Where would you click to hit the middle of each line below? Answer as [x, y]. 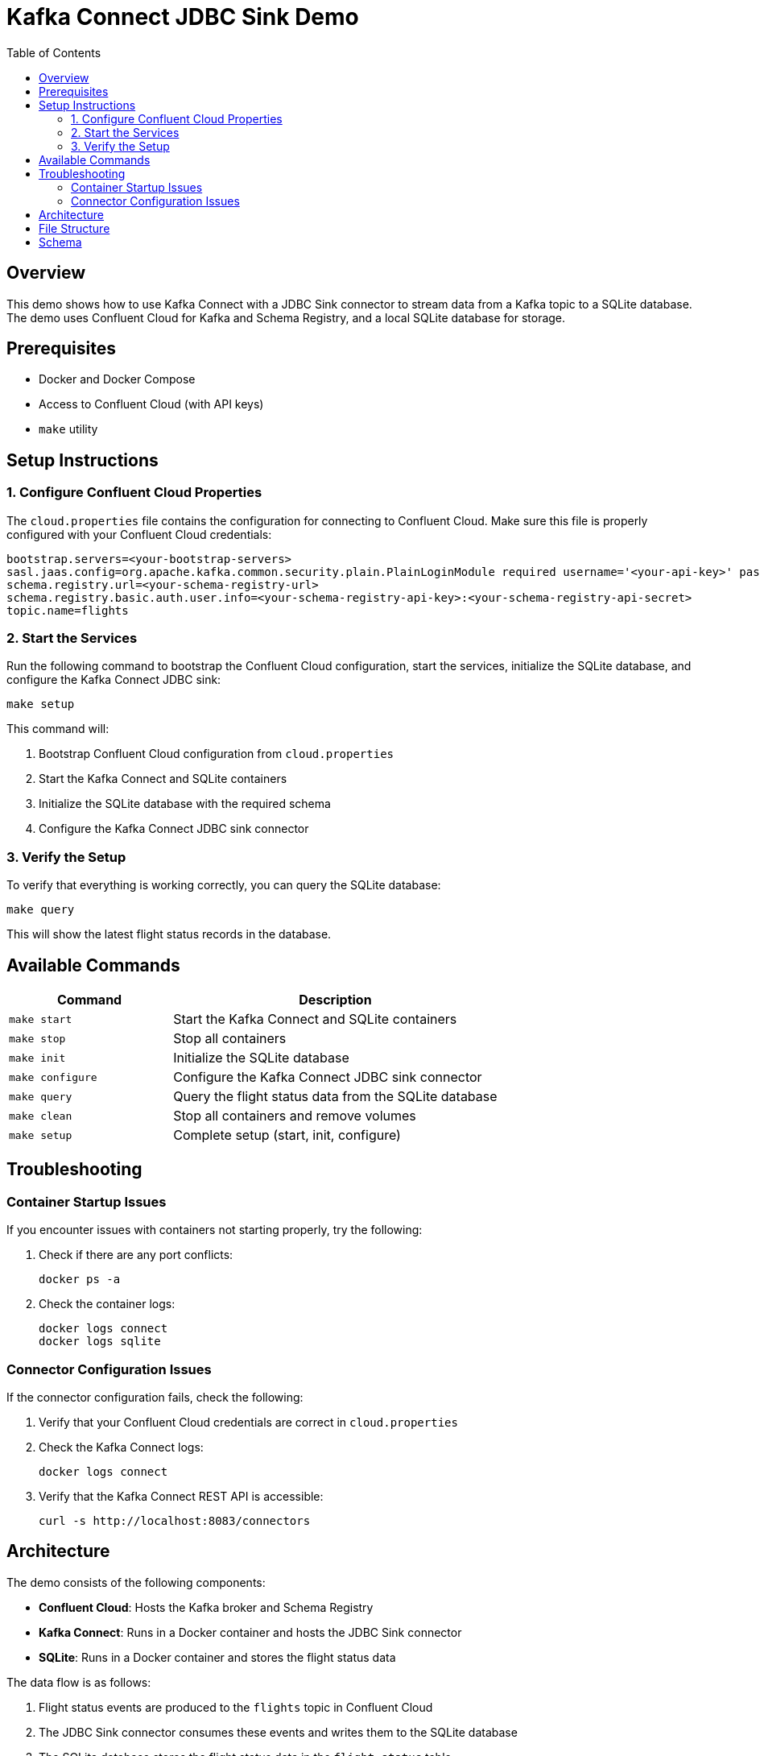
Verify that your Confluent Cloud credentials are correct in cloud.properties [248, 1422]
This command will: [58, 729]
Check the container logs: [107, 1304]
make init [37, 1058]
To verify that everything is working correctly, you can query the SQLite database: [224, 885]
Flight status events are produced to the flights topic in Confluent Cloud [236, 1707]
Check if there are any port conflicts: [136, 1255]
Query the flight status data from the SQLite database [335, 1096]
